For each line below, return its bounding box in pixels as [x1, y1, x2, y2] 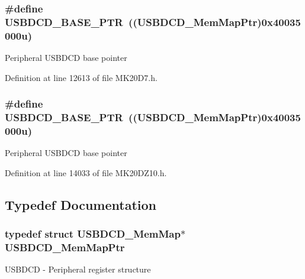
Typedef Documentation [5, 195, 156, 213]
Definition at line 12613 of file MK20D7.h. [5, 71, 158, 83]
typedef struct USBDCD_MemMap [5, 226, 181, 241]
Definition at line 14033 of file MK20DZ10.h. [5, 166, 167, 179]
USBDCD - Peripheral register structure [5, 263, 151, 275]
